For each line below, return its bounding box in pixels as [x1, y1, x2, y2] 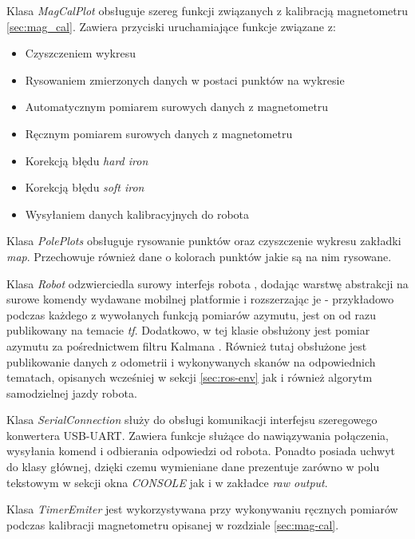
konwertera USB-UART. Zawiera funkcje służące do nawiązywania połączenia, [6, 426, 389, 443]
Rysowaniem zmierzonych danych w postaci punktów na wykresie [25, 71, 345, 88]
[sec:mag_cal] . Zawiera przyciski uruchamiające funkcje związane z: [6, 18, 336, 34]
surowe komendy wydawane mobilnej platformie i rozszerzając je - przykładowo [6, 291, 394, 307]
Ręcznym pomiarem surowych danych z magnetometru [25, 125, 293, 141]
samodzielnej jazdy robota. [6, 384, 137, 401]
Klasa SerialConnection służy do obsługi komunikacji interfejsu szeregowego [6, 411, 377, 428]
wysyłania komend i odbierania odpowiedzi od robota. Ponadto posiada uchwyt [6, 442, 396, 459]
